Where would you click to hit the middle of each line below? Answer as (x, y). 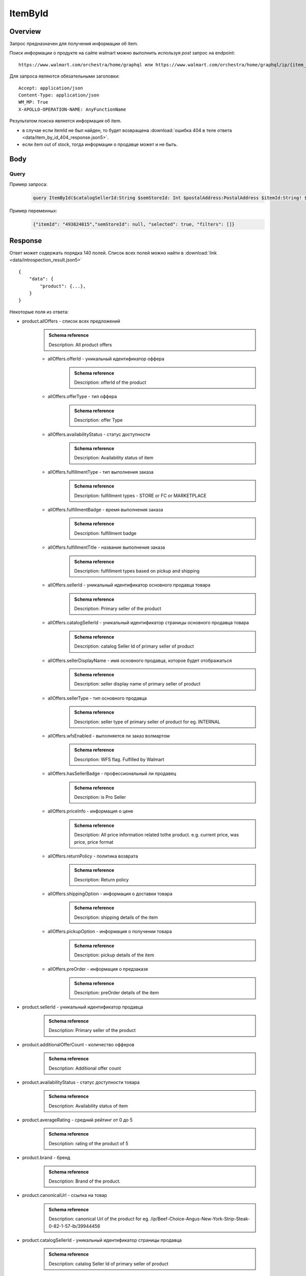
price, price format (94, 842)
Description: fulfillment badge (105, 533)
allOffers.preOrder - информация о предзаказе (98, 969)
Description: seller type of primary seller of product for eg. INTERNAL (147, 722)
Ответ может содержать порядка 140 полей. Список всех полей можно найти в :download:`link (113, 253)
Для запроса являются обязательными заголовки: (65, 76)
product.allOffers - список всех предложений (71, 321)
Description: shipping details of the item (116, 917)
